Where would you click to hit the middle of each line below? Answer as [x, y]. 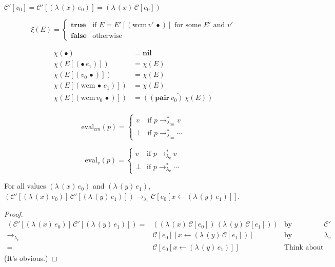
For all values [25, 186]
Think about [304, 247]
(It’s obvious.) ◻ [31, 258]
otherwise [107, 36]
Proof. [14, 214]
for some [188, 25]
